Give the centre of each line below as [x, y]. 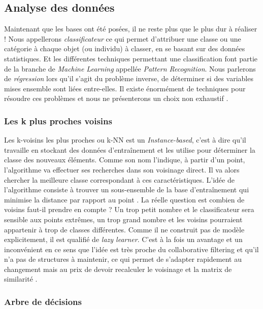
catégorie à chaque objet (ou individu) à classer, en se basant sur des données [125, 48]
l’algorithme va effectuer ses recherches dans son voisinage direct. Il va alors [122, 169]
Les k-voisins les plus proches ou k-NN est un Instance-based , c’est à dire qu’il [125, 140]
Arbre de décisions [43, 301]
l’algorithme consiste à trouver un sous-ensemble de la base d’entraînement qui [127, 190]
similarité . [21, 279]
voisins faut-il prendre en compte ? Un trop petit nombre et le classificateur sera [129, 209]
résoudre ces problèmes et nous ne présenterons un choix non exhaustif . [116, 98]
